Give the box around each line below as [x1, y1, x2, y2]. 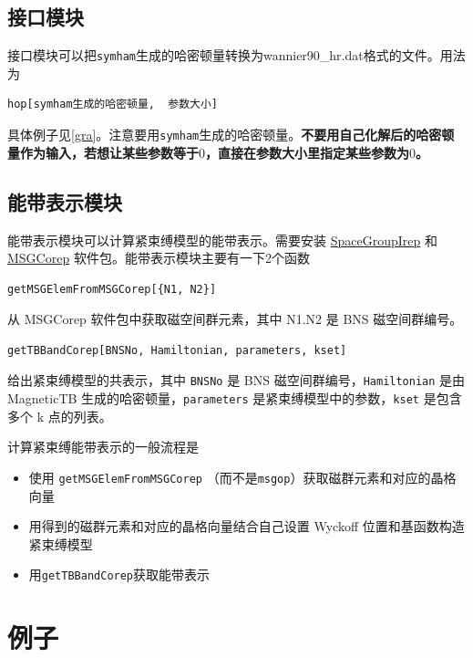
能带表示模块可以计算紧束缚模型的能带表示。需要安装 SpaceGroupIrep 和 [7, 230, 437, 249]
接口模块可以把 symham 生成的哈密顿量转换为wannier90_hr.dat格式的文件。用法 [7, 46, 466, 65]
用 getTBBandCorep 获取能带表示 [28, 565, 211, 584]
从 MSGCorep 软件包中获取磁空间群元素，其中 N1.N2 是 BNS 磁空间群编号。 [7, 309, 463, 329]
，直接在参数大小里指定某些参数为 [205, 142, 409, 162]
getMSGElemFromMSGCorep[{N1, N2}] [7, 282, 217, 296]
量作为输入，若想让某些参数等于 [7, 142, 199, 162]
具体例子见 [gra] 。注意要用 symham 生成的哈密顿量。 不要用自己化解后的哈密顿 [7, 125, 455, 144]
